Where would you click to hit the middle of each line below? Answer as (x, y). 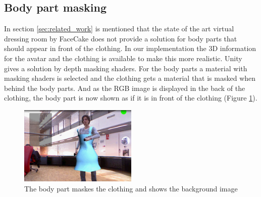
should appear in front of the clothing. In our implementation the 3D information (130, 48)
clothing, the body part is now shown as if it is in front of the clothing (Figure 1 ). (131, 98)
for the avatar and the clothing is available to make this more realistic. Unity (123, 58)
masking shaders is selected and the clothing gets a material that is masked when (130, 78)
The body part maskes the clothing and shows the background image (131, 188)
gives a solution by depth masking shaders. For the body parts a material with (126, 68)
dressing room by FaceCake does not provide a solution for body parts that (121, 38)
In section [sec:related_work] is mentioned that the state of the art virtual (119, 29)
